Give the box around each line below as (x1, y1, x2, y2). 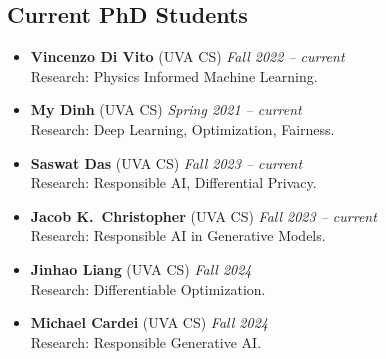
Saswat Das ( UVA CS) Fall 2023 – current (30, 152, 303, 173)
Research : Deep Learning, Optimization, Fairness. (30, 118, 335, 139)
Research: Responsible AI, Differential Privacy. (30, 172, 317, 193)
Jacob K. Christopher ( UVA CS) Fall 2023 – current (30, 205, 377, 226)
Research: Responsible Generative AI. (30, 331, 262, 352)
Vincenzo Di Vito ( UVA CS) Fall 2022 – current (30, 46, 345, 67)
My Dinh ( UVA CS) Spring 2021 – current (30, 99, 302, 120)
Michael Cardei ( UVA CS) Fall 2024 (30, 312, 268, 333)
